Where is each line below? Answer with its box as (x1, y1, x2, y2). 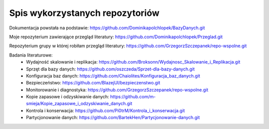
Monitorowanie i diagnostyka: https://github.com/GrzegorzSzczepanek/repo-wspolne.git (26, 87, 209, 93)
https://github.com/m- (110, 94, 156, 100)
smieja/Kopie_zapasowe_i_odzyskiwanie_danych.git (26, 101, 133, 107)
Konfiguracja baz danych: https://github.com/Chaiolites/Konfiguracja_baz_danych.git (26, 72, 200, 79)
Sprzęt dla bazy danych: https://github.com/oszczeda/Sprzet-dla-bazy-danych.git (26, 66, 195, 72)
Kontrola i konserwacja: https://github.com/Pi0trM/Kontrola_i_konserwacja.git (26, 107, 185, 114)
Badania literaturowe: (9, 52, 53, 58)
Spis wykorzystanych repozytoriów (9, 7, 159, 18)
